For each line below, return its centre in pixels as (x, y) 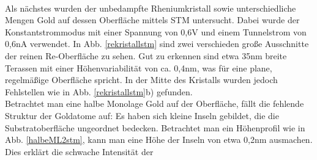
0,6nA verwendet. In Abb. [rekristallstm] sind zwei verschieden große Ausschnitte (157, 44)
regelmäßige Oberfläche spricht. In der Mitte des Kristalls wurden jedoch (141, 80)
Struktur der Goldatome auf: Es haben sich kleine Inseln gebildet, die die (142, 115)
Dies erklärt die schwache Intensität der (79, 151)
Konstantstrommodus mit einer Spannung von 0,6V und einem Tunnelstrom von (156, 31)
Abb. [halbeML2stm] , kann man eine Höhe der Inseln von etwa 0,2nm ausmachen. (159, 140)
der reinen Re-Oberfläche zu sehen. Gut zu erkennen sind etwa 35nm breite (146, 55)
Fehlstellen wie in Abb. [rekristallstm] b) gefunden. (99, 91)
